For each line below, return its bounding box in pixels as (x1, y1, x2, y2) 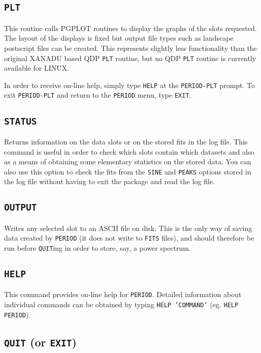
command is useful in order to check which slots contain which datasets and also (4, 146, 254, 157)
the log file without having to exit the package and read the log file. (4, 176, 215, 187)
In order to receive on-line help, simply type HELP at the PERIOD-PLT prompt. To (4, 79, 255, 90)
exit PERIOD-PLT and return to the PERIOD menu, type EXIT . (4, 90, 191, 100)
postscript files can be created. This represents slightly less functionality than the (4, 42, 257, 53)
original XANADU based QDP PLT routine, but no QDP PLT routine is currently (4, 52, 256, 63)
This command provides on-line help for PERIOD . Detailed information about (4, 289, 242, 300)
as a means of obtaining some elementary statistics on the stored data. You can (4, 156, 251, 167)
